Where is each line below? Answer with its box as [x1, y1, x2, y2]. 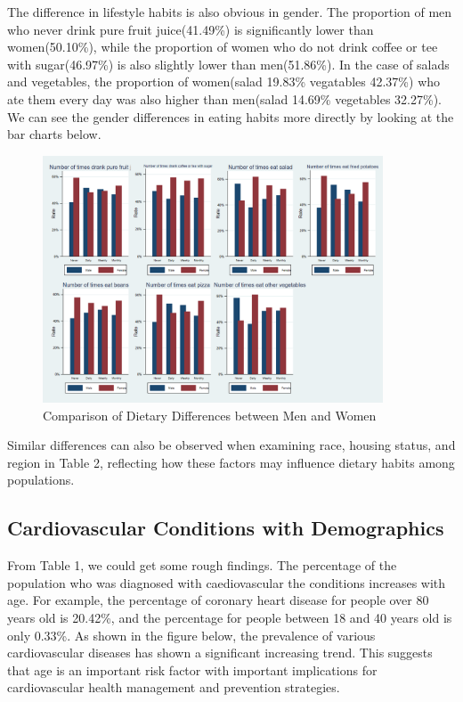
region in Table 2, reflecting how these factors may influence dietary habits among [7, 453, 455, 471]
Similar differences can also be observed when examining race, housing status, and [7, 436, 456, 454]
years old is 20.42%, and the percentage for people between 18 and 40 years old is [7, 608, 452, 626]
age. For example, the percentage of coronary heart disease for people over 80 [7, 591, 429, 609]
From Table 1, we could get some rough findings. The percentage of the [7, 556, 397, 575]
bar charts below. [7, 125, 102, 143]
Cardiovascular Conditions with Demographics [7, 514, 444, 542]
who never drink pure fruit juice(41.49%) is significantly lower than [7, 20, 374, 38]
